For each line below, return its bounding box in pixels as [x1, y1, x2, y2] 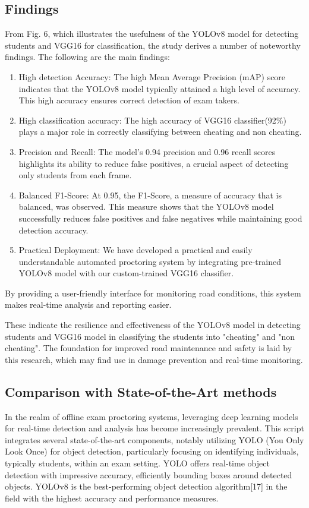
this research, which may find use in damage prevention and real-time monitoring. [5, 353, 303, 365]
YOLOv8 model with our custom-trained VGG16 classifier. [18, 267, 234, 279]
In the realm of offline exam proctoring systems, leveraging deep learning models [5, 410, 298, 422]
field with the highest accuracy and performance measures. [5, 491, 219, 504]
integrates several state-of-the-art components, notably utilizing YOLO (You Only [5, 433, 304, 446]
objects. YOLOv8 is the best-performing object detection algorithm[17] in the [5, 480, 288, 493]
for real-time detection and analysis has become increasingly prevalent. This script [5, 422, 304, 434]
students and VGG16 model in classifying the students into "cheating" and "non [5, 330, 295, 342]
